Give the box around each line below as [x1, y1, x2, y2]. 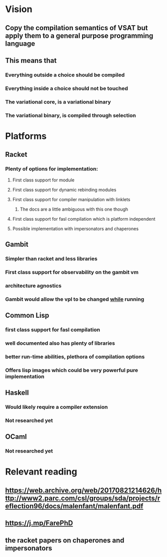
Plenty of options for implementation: [5, 165, 98, 172]
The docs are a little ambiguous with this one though [19, 206, 128, 212]
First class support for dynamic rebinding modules [12, 187, 116, 193]
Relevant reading [5, 466, 77, 478]
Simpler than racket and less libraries [5, 255, 97, 262]
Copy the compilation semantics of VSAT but [5, 24, 148, 32]
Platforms [5, 130, 46, 142]
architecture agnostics [5, 282, 61, 289]
